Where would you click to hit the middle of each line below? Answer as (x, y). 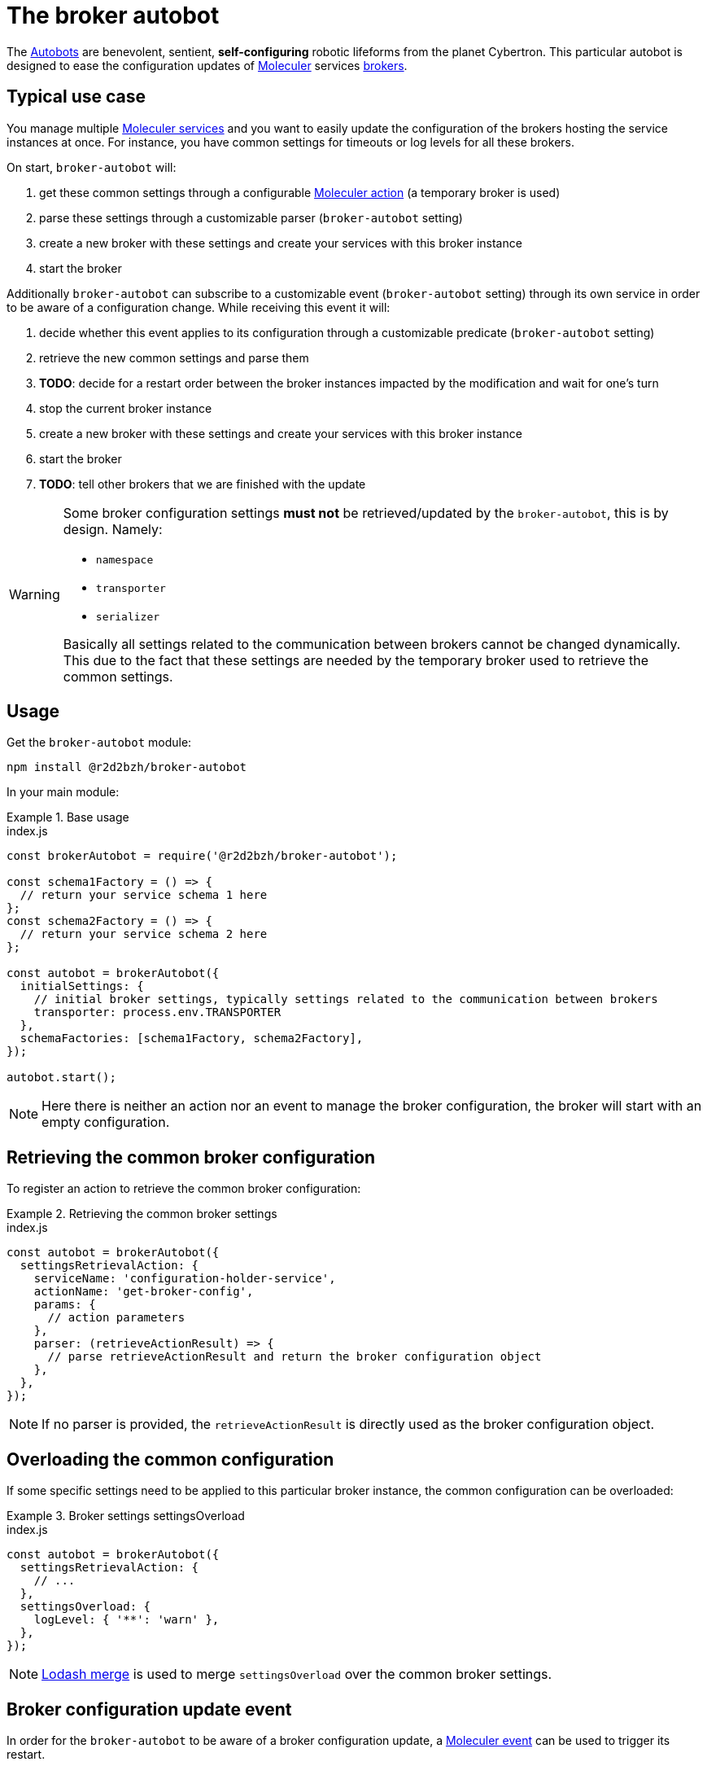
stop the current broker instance (126, 408)
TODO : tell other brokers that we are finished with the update (203, 484)
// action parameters (116, 1318)
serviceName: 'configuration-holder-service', (185, 1279)
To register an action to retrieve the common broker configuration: (184, 1189)
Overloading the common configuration (170, 1459)
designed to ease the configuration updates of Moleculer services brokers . (207, 65)
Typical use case (76, 97)
